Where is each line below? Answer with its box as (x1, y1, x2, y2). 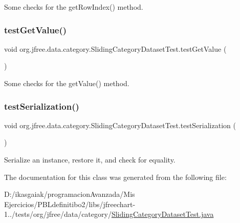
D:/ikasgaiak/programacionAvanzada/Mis (4, 189, 135, 199)
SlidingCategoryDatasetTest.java (111, 209, 214, 219)
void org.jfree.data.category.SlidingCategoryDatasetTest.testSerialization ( (4, 119, 236, 130)
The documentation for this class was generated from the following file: (4, 171, 227, 182)
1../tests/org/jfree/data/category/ (4, 209, 112, 219)
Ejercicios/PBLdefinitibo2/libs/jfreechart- (4, 198, 136, 209)
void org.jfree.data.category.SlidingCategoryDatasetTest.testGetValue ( (4, 43, 227, 54)
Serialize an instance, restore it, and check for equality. (4, 154, 176, 165)
